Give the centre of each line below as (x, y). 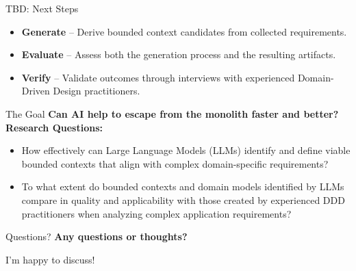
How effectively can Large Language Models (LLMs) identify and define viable (186, 150)
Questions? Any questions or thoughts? (97, 236)
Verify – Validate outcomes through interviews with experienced (158, 77)
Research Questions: (54, 127)
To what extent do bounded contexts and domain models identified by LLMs (183, 186)
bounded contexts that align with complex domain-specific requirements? (175, 163)
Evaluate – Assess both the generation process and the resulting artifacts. (179, 54)
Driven (36, 91)
